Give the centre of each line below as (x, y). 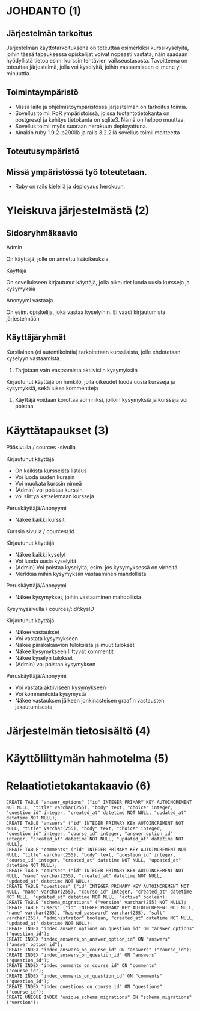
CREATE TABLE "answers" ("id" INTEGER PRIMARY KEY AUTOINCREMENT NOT (95, 824)
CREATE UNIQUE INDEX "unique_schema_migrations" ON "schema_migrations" (99, 997)
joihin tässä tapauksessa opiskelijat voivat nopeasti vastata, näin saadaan (97, 54)
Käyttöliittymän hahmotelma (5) (87, 759)
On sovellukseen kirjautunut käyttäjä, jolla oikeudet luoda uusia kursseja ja (98, 283)
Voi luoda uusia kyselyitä (46, 561)
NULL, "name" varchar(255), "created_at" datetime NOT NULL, (84, 876)
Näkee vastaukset (37, 632)
